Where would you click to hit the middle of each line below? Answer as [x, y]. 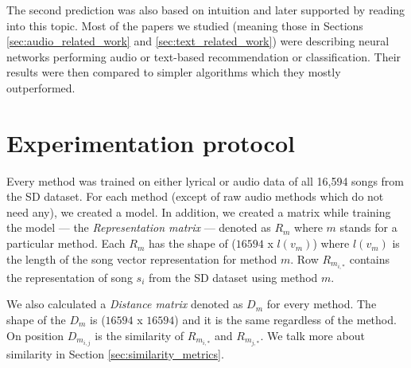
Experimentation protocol [151, 142]
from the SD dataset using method [233, 277]
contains [369, 258]
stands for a [368, 227]
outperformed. [41, 87]
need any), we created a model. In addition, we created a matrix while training [199, 211]
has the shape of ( [192, 243]
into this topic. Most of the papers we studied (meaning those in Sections [185, 25]
